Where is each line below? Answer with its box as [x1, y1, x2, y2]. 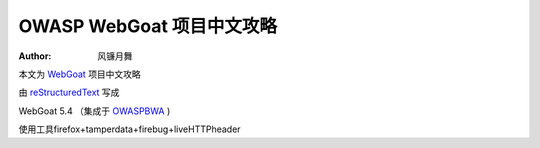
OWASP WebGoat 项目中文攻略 [18, 15, 278, 37]
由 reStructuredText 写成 [18, 86, 120, 99]
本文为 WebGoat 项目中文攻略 [18, 68, 142, 80]
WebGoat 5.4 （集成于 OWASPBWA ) [18, 105, 171, 117]
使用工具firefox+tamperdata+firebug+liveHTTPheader [18, 123, 241, 135]
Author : [18, 50, 52, 62]
